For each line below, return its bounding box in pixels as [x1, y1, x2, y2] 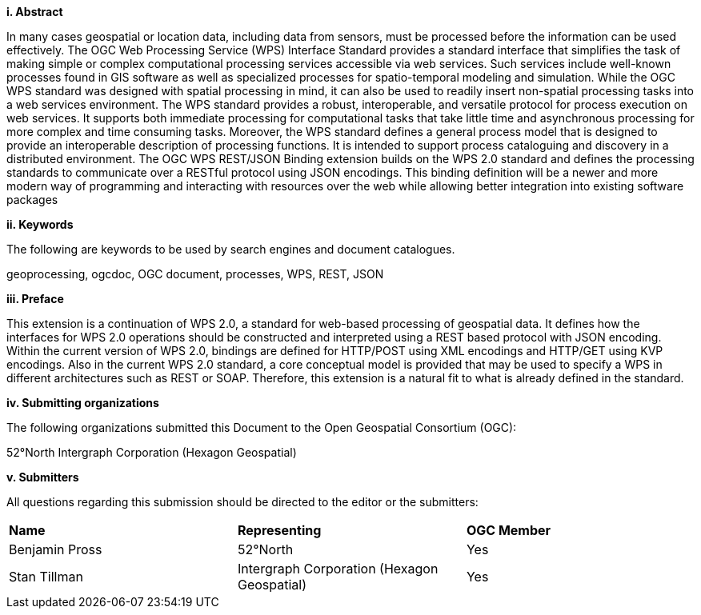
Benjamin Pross [9, 541, 102, 557]
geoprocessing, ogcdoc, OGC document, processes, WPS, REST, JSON [6, 267, 384, 281]
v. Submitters [6, 470, 79, 484]
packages [6, 193, 58, 206]
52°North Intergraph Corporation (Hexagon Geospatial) [6, 445, 297, 459]
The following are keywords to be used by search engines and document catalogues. [6, 242, 455, 256]
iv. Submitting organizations [6, 396, 159, 409]
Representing [237, 522, 322, 538]
